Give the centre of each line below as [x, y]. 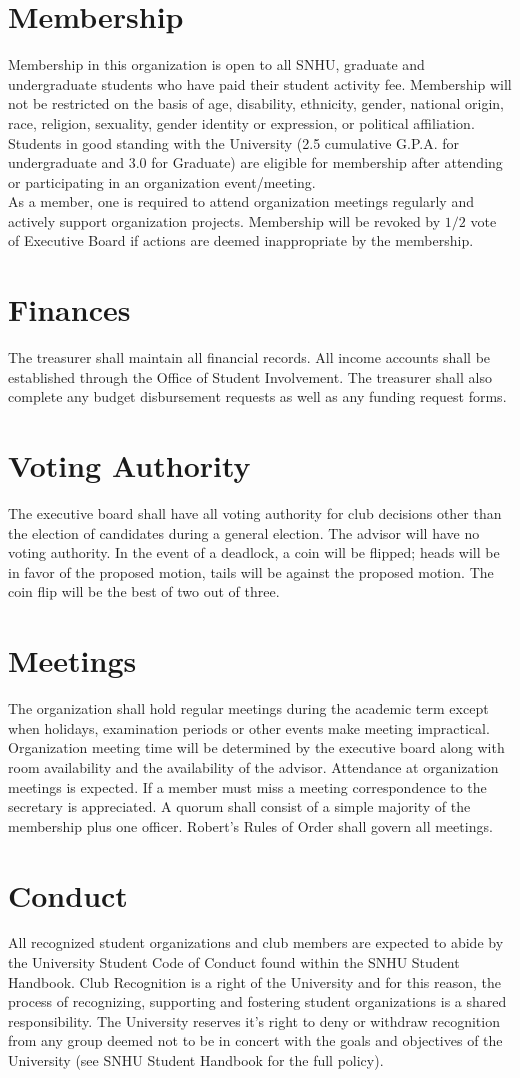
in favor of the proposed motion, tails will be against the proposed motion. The [251, 571]
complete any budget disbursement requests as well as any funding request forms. [257, 396]
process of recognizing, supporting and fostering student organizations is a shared [257, 1001]
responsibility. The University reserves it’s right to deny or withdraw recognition [254, 1020]
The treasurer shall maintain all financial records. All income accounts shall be [249, 357]
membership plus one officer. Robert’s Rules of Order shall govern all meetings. [250, 825]
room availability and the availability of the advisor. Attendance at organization [253, 766]
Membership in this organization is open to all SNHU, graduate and [216, 64]
